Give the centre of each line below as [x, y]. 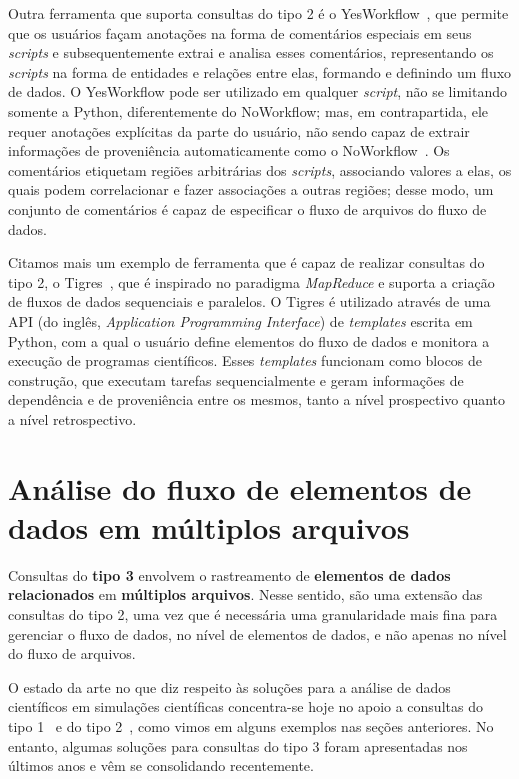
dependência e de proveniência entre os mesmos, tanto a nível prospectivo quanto [256, 399]
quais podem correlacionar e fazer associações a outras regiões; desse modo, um [251, 189]
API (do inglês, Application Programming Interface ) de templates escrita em [240, 320]
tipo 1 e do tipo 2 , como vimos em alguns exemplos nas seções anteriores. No [251, 725]
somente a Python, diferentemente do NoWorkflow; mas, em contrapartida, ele [248, 110]
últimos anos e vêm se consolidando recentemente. [161, 765]
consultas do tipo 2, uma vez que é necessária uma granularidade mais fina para [253, 613]
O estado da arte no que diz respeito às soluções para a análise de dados [229, 686]
